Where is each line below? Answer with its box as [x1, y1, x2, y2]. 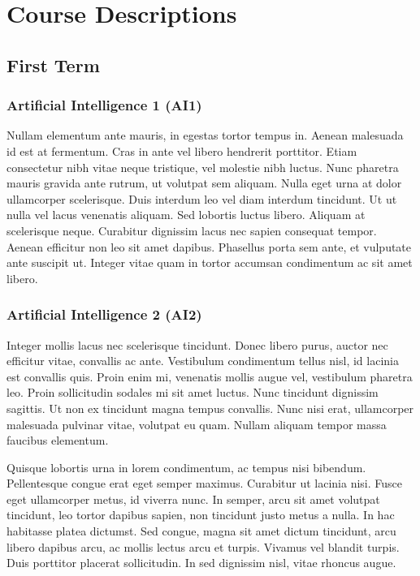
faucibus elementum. [6, 432, 109, 449]
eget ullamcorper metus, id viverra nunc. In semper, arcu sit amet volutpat [6, 490, 380, 507]
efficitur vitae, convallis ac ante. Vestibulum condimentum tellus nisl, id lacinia [6, 352, 399, 369]
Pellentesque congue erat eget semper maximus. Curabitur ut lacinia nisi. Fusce [6, 475, 403, 492]
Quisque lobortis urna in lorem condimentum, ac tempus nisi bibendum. [6, 458, 366, 475]
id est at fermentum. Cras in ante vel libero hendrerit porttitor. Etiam [6, 142, 357, 159]
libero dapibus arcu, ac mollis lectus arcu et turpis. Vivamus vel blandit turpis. [6, 538, 400, 555]
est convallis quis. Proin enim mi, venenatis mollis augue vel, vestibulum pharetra [6, 368, 413, 385]
